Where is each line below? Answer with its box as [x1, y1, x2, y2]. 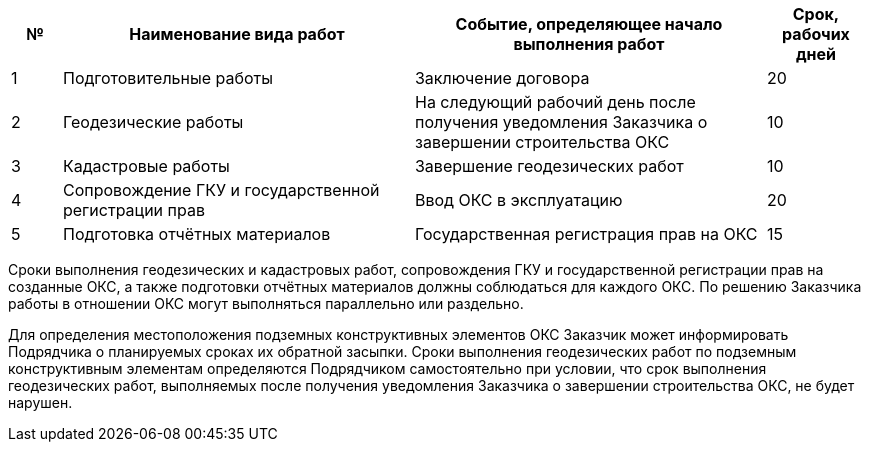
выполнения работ [513, 34, 665, 54]
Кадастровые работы [62, 156, 230, 176]
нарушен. [8, 394, 73, 411]
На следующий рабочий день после [414, 92, 696, 112]
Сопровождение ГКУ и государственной [62, 180, 380, 200]
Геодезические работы [62, 112, 244, 132]
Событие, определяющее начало [455, 14, 723, 34]
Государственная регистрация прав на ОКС [414, 224, 758, 244]
